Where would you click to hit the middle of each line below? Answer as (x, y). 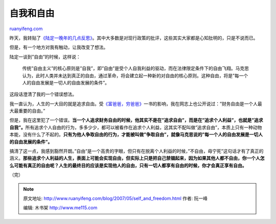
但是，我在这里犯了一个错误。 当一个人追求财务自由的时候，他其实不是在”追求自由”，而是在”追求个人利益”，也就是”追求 (136, 120)
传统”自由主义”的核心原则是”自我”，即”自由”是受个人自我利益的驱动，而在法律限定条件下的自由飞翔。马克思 (135, 69)
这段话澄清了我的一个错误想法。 (43, 94)
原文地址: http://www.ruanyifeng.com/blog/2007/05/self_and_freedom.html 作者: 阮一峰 (116, 198)
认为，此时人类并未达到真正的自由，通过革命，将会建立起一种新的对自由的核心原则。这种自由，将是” (129, 75)
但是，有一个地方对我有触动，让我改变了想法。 (59, 47)
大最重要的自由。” (27, 111)
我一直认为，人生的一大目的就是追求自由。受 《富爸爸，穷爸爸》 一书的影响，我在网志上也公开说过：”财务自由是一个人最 (136, 104)
